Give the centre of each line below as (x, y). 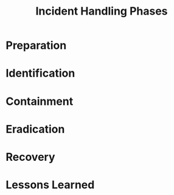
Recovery (30, 157)
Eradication (35, 129)
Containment (40, 101)
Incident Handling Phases (102, 11)
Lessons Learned (50, 185)
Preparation (36, 45)
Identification (40, 73)
